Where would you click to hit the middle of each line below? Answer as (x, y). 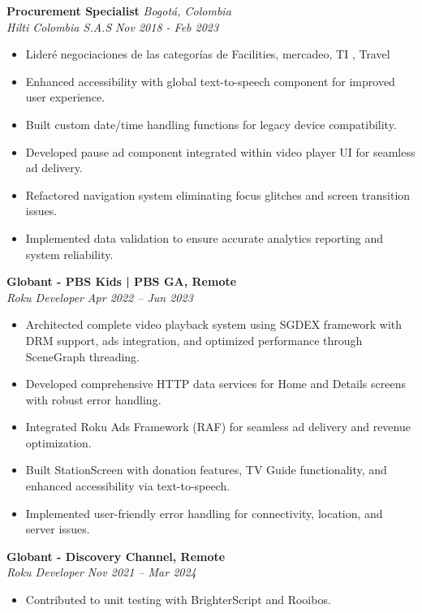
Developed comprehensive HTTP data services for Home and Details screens (215, 384)
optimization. (58, 442)
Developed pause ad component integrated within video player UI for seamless (220, 151)
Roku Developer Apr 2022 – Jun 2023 (100, 297)
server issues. (58, 529)
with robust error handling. (93, 399)
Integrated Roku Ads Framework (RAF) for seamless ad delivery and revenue (218, 427)
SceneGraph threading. (83, 356)
